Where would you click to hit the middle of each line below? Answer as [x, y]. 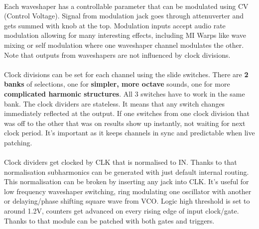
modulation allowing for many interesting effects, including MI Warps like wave [125, 35]
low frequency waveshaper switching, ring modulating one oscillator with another [128, 191]
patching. [18, 142]
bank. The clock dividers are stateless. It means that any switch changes [115, 103]
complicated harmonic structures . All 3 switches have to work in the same [125, 93]
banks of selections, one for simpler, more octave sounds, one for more [117, 84]
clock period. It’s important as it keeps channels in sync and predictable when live [129, 133]
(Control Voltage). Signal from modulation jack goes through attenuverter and [124, 16]
